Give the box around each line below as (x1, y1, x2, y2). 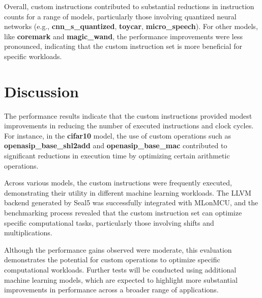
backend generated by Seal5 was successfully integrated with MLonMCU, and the (4, 197, 258, 208)
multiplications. (4, 227, 52, 238)
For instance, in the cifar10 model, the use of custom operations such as (4, 130, 231, 141)
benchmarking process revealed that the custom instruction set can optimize (4, 207, 242, 218)
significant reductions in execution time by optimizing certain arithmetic (4, 150, 230, 161)
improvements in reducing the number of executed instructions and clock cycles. (4, 120, 254, 131)
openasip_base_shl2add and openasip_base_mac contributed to (4, 140, 227, 151)
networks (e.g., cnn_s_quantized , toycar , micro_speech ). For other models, (4, 21, 258, 32)
